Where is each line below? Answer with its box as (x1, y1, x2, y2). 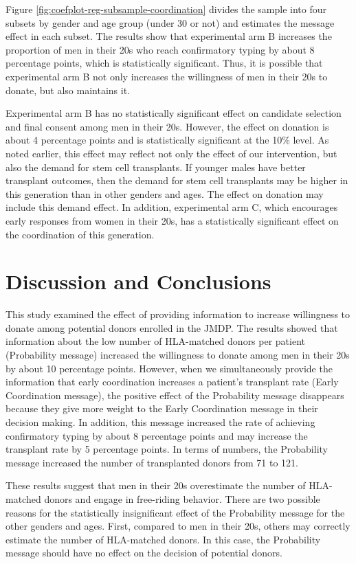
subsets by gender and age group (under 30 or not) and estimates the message (5, 15, 335, 30)
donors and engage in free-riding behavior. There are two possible (44, 491, 320, 506)
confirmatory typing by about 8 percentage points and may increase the (5, 428, 308, 442)
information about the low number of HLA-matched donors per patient (5, 334, 306, 348)
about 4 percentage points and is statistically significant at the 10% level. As (5, 133, 329, 147)
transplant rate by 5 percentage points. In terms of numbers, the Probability (5, 442, 328, 456)
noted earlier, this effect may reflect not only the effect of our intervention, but (5, 146, 337, 160)
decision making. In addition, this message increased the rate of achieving (5, 414, 315, 429)
